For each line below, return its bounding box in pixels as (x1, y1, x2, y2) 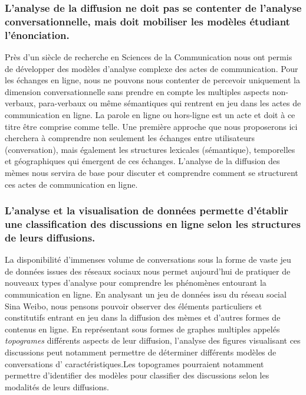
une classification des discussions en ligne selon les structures (5, 217, 301, 231)
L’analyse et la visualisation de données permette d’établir (5, 203, 289, 218)
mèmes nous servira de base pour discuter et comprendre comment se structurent (5, 167, 298, 178)
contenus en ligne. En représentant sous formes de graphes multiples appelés (5, 322, 280, 335)
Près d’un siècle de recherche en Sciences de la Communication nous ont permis (5, 51, 292, 63)
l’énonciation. (5, 27, 70, 42)
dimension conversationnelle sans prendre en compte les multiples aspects (5, 85, 270, 97)
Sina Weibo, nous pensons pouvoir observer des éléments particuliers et (5, 299, 262, 312)
